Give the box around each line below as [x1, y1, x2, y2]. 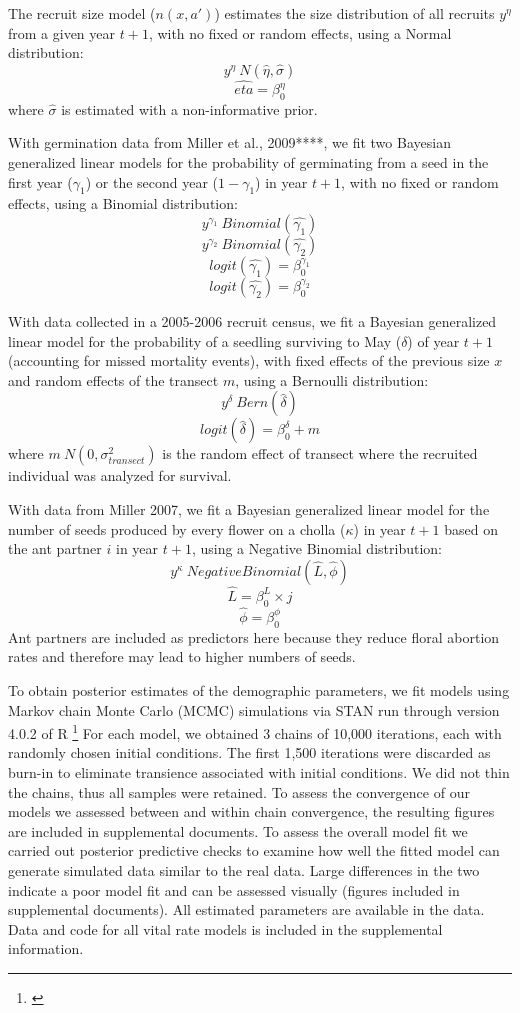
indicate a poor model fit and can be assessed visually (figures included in [8, 879, 460, 900]
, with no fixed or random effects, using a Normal [148, 22, 452, 43]
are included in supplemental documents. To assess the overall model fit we [8, 820, 468, 841]
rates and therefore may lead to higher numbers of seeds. [8, 646, 356, 667]
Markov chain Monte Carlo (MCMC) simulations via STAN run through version [8, 699, 500, 720]
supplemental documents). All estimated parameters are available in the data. [8, 899, 485, 920]
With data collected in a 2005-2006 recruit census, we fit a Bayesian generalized [8, 310, 497, 331]
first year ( [8, 171, 73, 192]
